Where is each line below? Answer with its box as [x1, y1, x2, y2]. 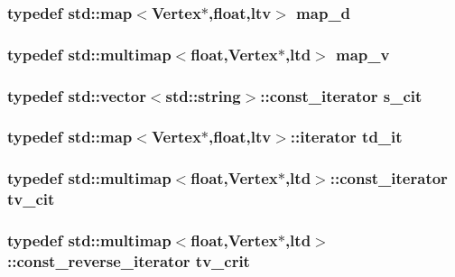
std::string [165, 84, 241, 106]
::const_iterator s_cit [260, 84, 422, 106]
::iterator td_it [290, 125, 403, 148]
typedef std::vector [7, 84, 146, 106]
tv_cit [7, 188, 55, 210]
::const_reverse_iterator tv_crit [7, 249, 250, 272]
